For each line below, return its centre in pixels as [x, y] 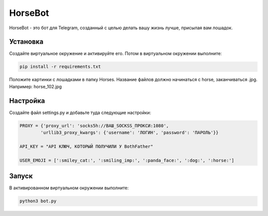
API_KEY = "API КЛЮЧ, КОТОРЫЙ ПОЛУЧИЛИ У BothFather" [86, 146]
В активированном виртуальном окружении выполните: [69, 188]
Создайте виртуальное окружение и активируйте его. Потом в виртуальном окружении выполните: [115, 54]
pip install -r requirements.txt [60, 67]
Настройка [27, 101]
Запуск [21, 176]
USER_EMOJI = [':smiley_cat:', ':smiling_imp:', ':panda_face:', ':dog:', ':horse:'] [127, 160]
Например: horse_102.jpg [35, 86]
